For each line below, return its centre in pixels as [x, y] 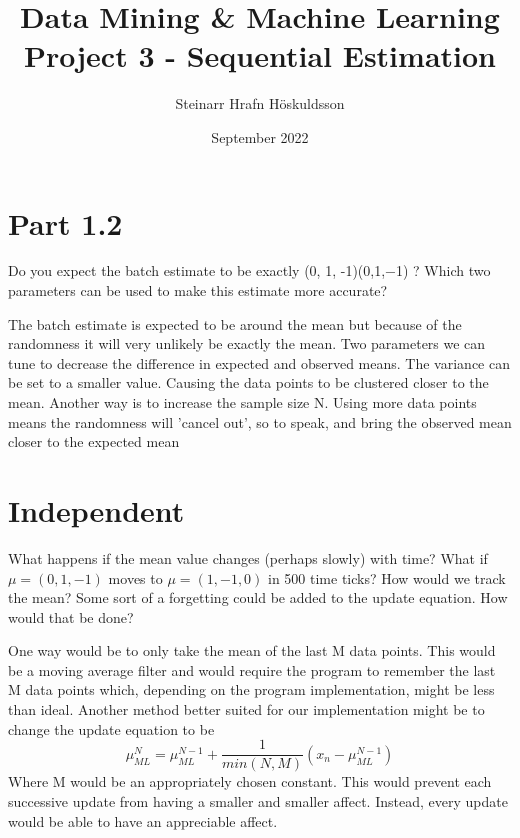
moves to [135, 577]
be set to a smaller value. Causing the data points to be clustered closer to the [248, 382]
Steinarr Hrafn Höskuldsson [260, 103]
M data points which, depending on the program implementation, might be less [251, 689]
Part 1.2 [65, 222]
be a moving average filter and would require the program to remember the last [252, 669]
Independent [96, 509]
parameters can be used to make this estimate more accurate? [198, 290]
